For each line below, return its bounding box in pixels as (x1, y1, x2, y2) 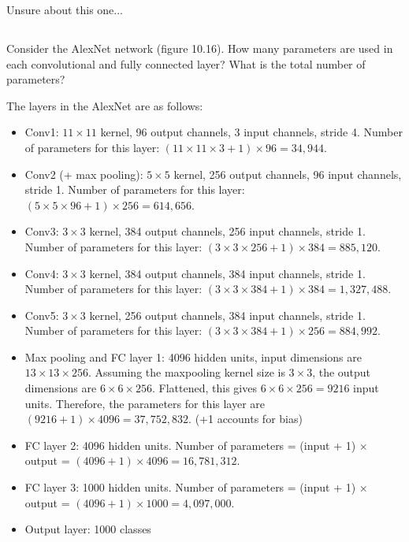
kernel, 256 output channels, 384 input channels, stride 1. (89, 306, 366, 323)
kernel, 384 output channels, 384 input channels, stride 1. (89, 265, 366, 281)
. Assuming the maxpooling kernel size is (87, 364, 285, 381)
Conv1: (24, 124, 59, 140)
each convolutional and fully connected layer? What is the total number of (6, 55, 366, 72)
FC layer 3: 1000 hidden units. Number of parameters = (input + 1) (24, 479, 356, 496)
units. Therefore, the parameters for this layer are (24, 395, 266, 411)
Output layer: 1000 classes (24, 521, 151, 537)
